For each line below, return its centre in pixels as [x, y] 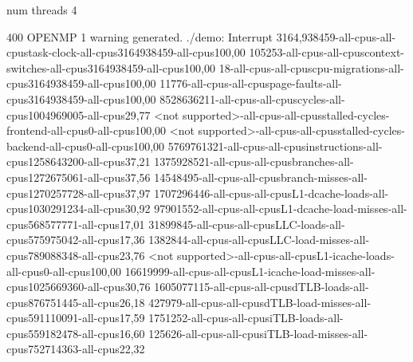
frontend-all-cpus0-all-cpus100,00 [87, 130]
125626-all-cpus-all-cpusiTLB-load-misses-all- [258, 333]
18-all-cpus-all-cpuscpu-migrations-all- [311, 67]
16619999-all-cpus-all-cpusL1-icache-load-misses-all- [250, 271]
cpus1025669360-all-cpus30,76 [79, 287]
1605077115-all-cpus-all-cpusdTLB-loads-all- [262, 287]
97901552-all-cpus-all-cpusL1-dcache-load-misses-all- [281, 209]
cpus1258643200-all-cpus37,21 [79, 161]
